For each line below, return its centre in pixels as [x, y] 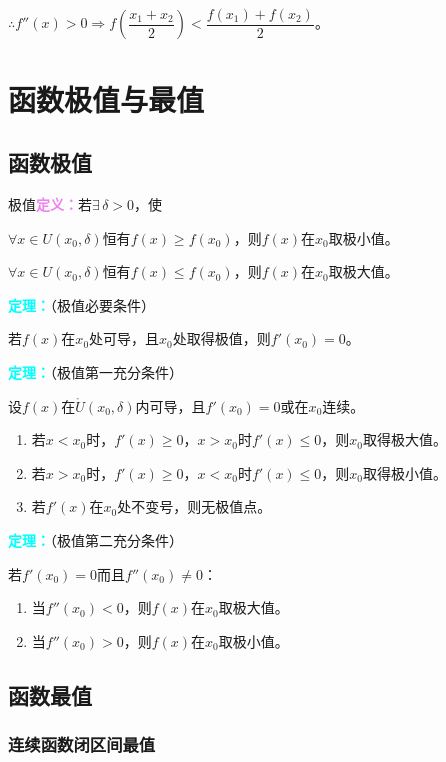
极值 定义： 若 [50, 204]
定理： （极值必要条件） [81, 304]
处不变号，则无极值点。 [194, 506]
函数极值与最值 [106, 98]
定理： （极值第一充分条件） [95, 372]
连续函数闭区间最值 [82, 744]
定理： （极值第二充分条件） [95, 539]
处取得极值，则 [221, 338]
